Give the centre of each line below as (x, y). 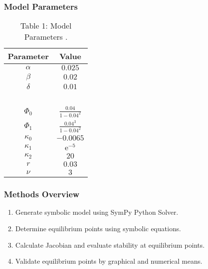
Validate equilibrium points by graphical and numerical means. (109, 261)
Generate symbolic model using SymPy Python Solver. (97, 212)
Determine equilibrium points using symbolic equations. (98, 228)
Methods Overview (42, 194)
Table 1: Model (46, 26)
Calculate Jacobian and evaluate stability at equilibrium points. (110, 245)
